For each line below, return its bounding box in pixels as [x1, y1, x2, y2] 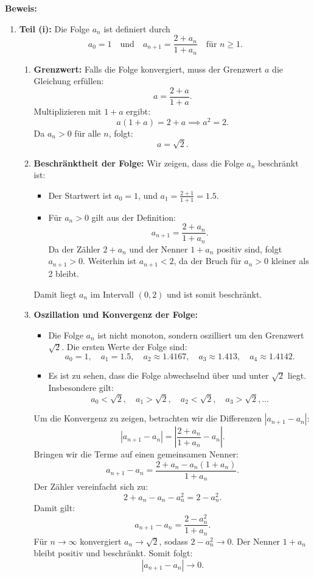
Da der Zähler [48, 242, 100, 255]
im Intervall [90, 287, 134, 300]
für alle [74, 126, 101, 139]
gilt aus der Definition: [91, 210, 176, 223]
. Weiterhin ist [83, 254, 137, 267]
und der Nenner [129, 242, 188, 255]
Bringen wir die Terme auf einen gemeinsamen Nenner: [33, 448, 239, 461]
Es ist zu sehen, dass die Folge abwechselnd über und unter [48, 369, 269, 382]
